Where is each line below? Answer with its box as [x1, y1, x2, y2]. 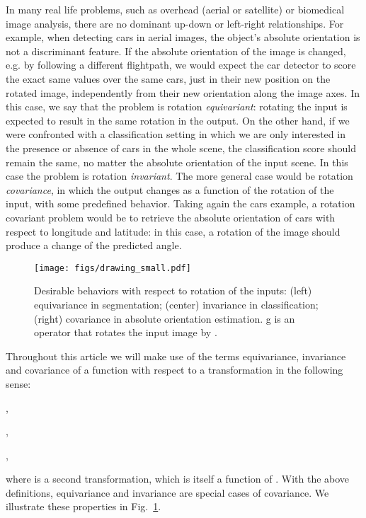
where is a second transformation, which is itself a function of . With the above [6, 471, 350, 486]
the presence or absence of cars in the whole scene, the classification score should [6, 140, 356, 155]
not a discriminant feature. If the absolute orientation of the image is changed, [6, 43, 346, 58]
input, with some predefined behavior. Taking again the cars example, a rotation [6, 196, 355, 211]
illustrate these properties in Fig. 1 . [6, 499, 161, 514]
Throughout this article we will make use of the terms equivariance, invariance [6, 348, 346, 363]
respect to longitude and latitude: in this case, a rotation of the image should [6, 224, 341, 238]
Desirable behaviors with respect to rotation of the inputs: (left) [34, 283, 312, 298]
